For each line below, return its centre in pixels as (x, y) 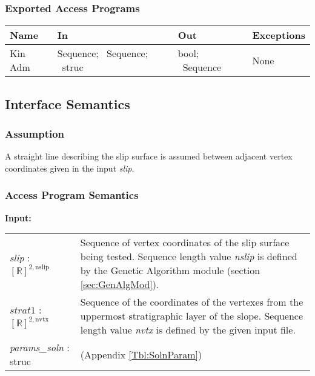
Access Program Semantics (72, 195)
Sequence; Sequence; (103, 53)
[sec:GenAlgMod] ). (120, 284)
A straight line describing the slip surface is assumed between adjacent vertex (149, 156)
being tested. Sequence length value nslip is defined (189, 257)
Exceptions (279, 35)
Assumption (35, 133)
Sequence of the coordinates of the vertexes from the (192, 302)
